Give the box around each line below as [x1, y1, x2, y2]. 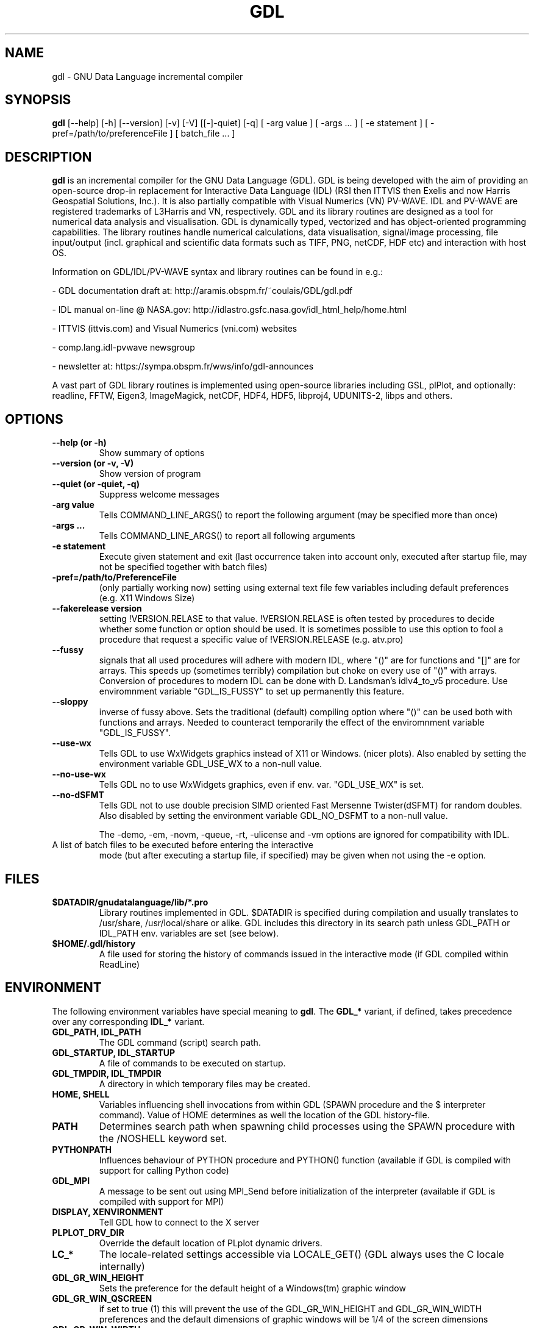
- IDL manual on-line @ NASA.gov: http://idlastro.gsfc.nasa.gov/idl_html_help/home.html [52, 304, 407, 315]
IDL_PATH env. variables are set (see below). [99, 927, 279, 938]
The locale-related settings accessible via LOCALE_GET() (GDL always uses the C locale [99, 1248, 504, 1260]
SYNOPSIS [5, 92, 71, 108]
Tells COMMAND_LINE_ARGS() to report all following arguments [99, 530, 355, 541]
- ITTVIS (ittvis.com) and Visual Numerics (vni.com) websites [52, 323, 297, 334]
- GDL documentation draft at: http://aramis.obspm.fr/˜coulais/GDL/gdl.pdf [52, 285, 353, 296]
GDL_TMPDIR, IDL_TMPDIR [52, 1068, 162, 1079]
